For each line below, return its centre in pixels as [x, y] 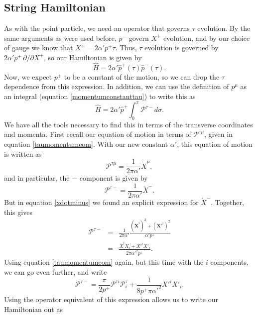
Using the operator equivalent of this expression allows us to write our [111, 299]
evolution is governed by [182, 48]
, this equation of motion [215, 144]
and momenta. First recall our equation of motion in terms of [98, 134]
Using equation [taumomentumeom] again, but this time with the [104, 262]
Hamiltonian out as [33, 309]
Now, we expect [28, 76]
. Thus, [126, 48]
